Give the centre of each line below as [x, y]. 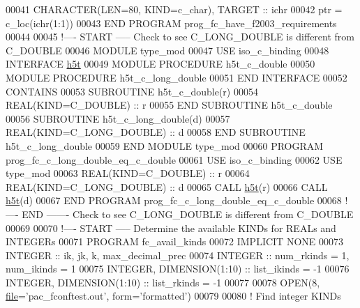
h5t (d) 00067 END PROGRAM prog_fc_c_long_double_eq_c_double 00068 [174, 200]
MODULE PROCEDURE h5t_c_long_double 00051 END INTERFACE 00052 [177, 77]
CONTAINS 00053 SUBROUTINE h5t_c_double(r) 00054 [132, 91]
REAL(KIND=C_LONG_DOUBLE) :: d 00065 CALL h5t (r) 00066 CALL [167, 186]
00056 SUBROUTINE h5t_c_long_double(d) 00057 [118, 118]
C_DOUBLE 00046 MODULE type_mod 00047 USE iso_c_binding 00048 [167, 50]
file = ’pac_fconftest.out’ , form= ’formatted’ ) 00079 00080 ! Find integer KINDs [173, 296]
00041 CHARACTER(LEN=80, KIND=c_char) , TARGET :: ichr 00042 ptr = [174, 9]
